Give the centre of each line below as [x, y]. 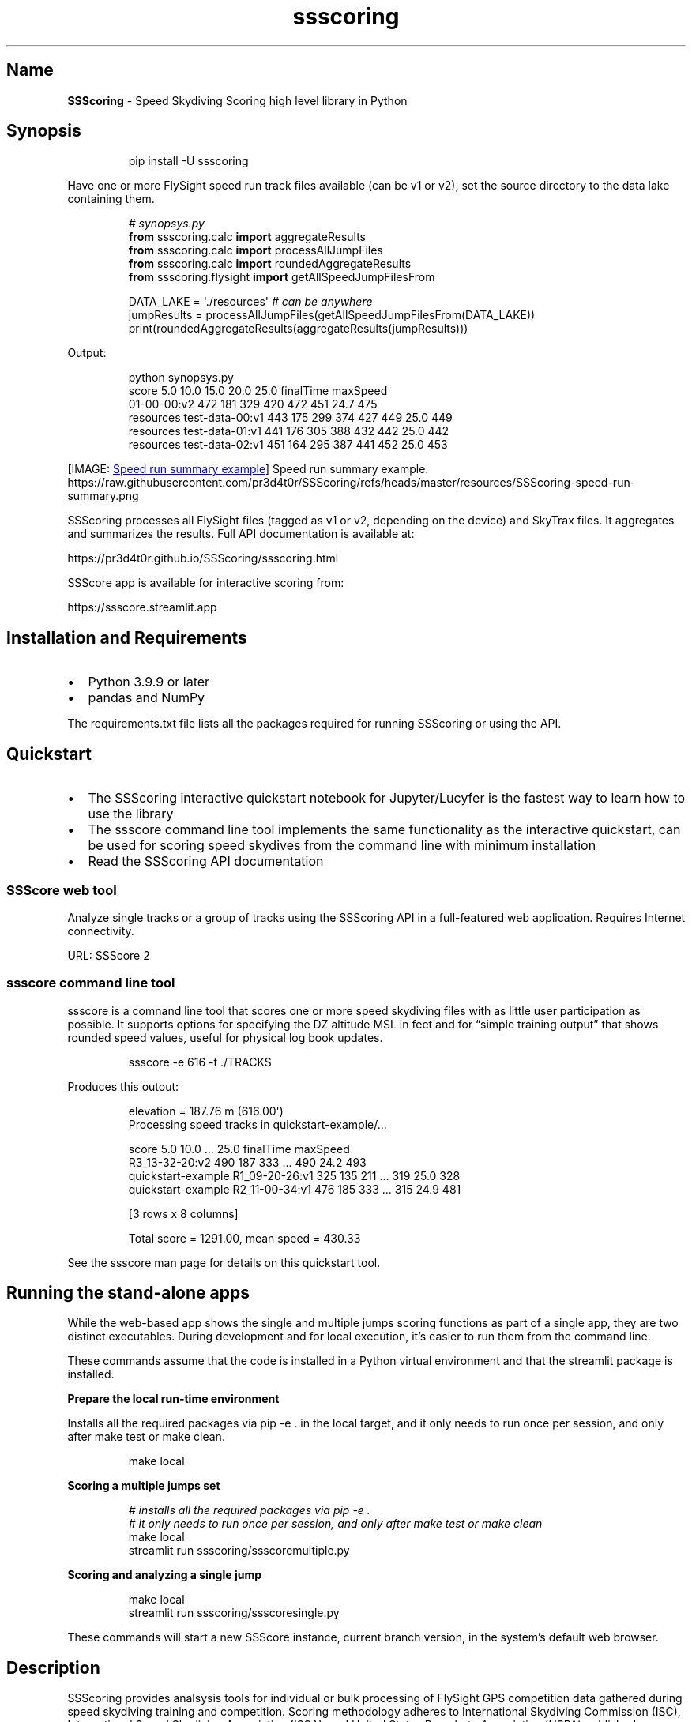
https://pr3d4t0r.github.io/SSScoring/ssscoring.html [203, 558]
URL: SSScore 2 [109, 955]
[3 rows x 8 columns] [183, 1213]
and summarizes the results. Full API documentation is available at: [241, 534]
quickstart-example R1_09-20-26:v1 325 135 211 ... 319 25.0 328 [294, 1175]
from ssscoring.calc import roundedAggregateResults [270, 264]
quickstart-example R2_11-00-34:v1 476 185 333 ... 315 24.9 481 [295, 1189]
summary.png [103, 496]
